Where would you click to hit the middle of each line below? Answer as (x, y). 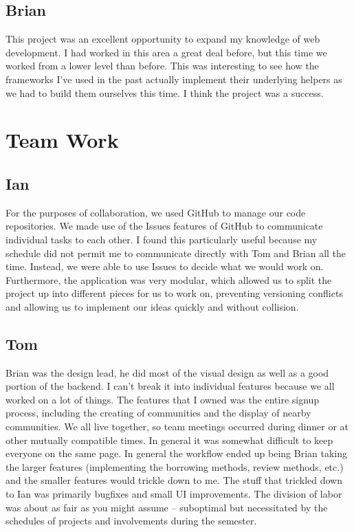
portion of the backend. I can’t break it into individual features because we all (170, 386)
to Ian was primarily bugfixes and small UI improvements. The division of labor (174, 494)
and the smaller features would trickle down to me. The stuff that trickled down (174, 480)
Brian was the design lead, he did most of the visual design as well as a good (167, 372)
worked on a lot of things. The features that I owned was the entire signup (163, 399)
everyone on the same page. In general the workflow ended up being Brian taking (177, 453)
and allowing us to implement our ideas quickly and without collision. (152, 306)
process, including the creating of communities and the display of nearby (158, 413)
